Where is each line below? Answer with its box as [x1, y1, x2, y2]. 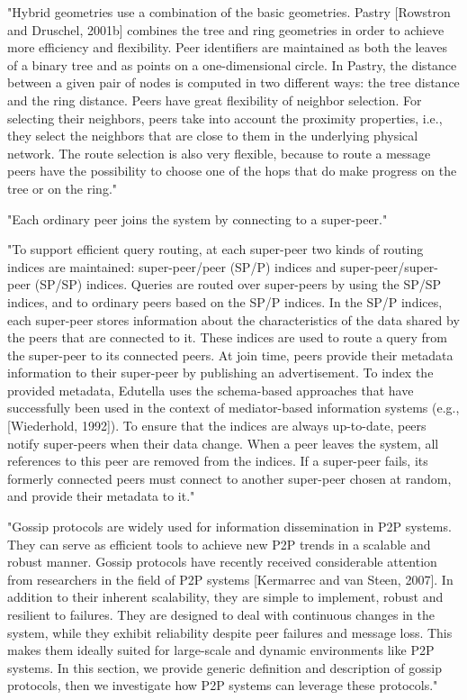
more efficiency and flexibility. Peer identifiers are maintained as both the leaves [7, 38, 448, 57]
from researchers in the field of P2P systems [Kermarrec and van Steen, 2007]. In [7, 569, 454, 588]
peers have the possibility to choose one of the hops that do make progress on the [7, 161, 457, 180]
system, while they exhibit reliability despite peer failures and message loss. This [7, 623, 453, 641]
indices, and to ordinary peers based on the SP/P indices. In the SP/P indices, [7, 292, 443, 311]
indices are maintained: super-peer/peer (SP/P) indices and [7, 257, 337, 276]
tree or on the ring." [7, 178, 118, 197]
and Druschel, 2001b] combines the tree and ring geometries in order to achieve [7, 20, 445, 39]
